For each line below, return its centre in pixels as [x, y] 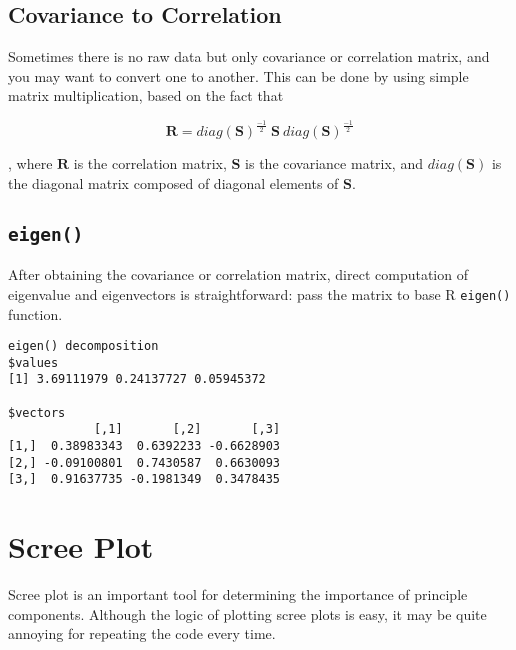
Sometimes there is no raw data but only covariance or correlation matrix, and [249, 56]
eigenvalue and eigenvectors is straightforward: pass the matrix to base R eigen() [259, 293]
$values [33, 362]
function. [35, 313]
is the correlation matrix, [150, 163]
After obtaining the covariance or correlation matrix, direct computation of [238, 274]
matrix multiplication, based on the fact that [146, 95]
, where [30, 163]
